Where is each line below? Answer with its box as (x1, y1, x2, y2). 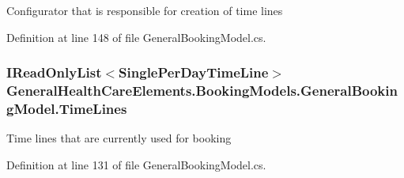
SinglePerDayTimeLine (119, 62, 269, 82)
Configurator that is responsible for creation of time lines (6, 2, 283, 18)
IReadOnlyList (6, 62, 102, 82)
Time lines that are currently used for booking (6, 130, 232, 146)
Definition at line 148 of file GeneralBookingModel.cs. (6, 28, 266, 45)
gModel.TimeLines (6, 98, 127, 118)
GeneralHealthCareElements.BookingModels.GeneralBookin (6, 81, 398, 100)
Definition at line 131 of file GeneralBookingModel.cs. (6, 156, 266, 172)
